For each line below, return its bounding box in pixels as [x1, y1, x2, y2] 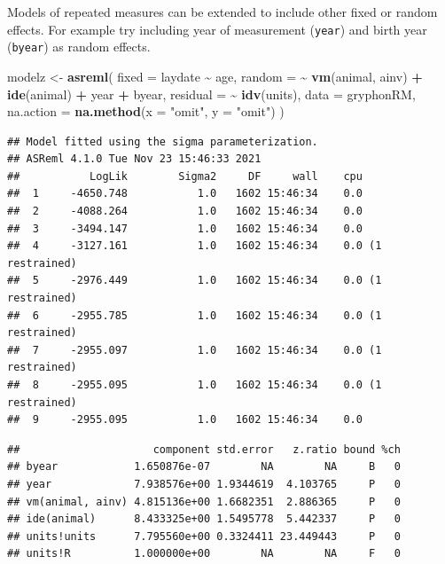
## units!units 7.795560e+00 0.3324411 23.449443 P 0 [7, 529, 401, 543]
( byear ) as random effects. [7, 37, 151, 56]
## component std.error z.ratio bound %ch [7, 443, 401, 456]
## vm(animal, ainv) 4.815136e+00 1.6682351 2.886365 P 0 [7, 495, 401, 508]
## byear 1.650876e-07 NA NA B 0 [7, 460, 401, 474]
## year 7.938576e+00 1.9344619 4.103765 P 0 [7, 477, 401, 490]
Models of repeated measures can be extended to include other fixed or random [7, 3, 438, 20]
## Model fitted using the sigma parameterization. [7, 135, 318, 148]
